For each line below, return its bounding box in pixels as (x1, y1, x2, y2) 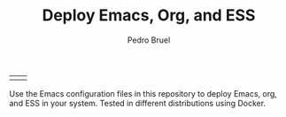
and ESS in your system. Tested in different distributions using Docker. (9, 97, 267, 108)
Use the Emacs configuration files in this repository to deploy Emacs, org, (9, 88, 277, 98)
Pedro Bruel (127, 35, 171, 45)
